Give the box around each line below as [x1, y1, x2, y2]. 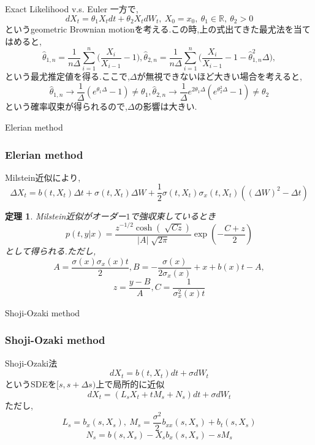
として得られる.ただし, [5, 245, 96, 257]
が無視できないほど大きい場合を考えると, [137, 70, 302, 83]
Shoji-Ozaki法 [5, 356, 58, 369]
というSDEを [5, 378, 57, 390]
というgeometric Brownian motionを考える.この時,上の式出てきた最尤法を [5, 23, 294, 36]
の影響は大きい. [134, 100, 197, 113]
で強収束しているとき [130, 209, 216, 222]
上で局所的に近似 [96, 378, 165, 390]
